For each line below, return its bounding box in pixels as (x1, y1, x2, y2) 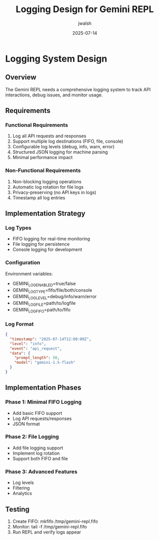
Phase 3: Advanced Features (5, 468, 78, 475)
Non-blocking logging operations (12, 178, 82, 185)
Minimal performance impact (12, 154, 73, 160)
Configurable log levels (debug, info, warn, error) (12, 144, 115, 150)
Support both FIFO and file (12, 455, 68, 461)
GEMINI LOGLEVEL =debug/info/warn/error (12, 294, 97, 301)
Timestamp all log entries (12, 194, 66, 200)
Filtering (12, 485, 30, 491)
